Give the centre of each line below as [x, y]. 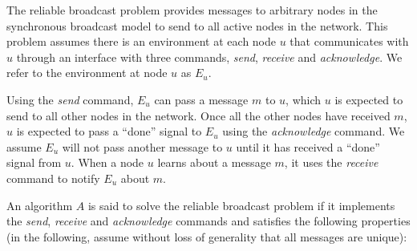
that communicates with [349, 41]
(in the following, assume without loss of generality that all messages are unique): [207, 236]
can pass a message [201, 99]
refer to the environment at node [87, 73]
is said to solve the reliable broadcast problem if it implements [241, 205]
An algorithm [40, 205]
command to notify [53, 178]
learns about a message [214, 162]
